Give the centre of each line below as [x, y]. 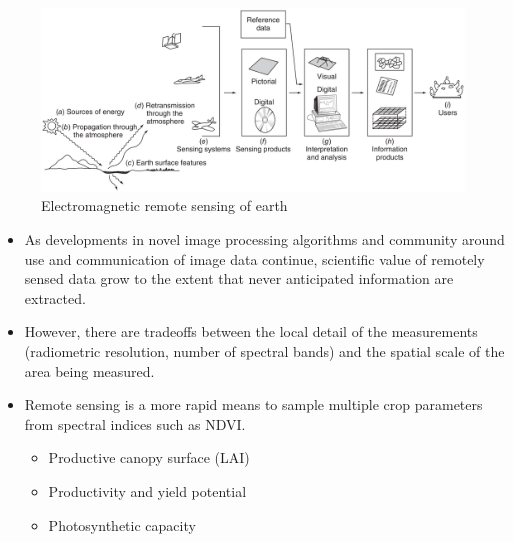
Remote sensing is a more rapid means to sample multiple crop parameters [253, 404]
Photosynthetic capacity [122, 524]
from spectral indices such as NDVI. [135, 423]
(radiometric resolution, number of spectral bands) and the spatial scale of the [264, 351]
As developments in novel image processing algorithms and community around [264, 239]
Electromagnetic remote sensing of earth [164, 205]
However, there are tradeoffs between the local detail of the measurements [251, 331]
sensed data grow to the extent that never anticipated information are [239, 278]
